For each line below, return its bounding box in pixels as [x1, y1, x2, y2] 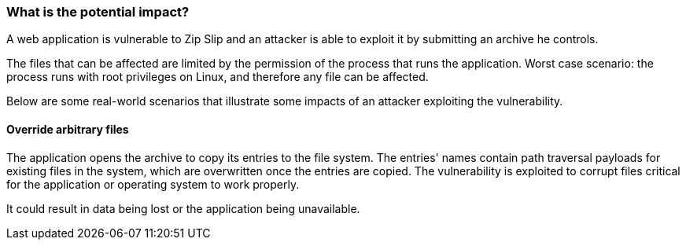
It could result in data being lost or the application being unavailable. [6, 201, 360, 215]
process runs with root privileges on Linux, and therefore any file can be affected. [6, 70, 429, 84]
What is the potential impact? [6, 4, 190, 20]
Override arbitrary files [6, 122, 129, 136]
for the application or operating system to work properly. [6, 177, 300, 191]
